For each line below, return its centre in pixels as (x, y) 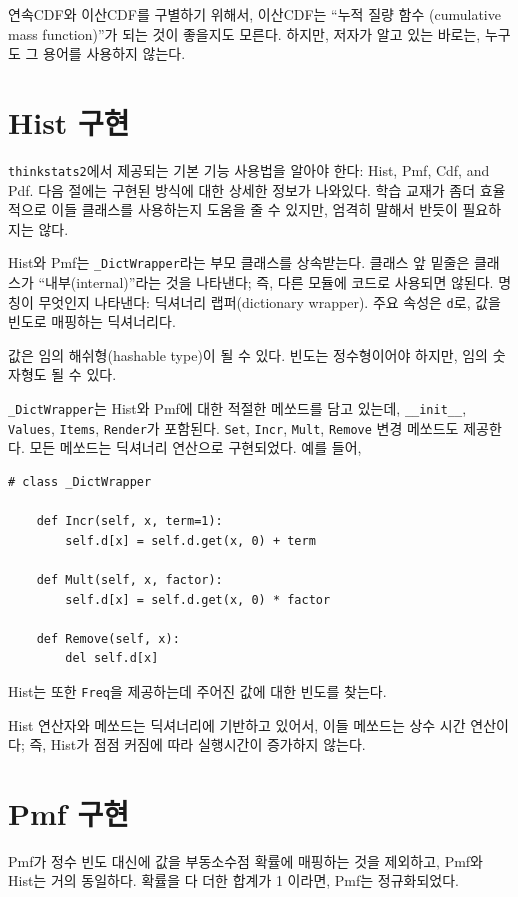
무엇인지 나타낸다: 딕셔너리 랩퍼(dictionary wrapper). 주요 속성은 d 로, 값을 (269, 301)
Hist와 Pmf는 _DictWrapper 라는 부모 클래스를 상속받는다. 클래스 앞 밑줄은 (239, 262)
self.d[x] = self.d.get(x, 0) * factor (198, 599)
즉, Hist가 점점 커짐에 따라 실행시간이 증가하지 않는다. (197, 744)
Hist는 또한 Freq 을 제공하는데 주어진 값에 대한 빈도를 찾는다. (197, 690)
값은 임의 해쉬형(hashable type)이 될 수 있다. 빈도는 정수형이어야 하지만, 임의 (248, 354)
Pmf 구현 (68, 812)
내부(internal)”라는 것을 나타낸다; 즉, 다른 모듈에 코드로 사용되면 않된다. (269, 282)
